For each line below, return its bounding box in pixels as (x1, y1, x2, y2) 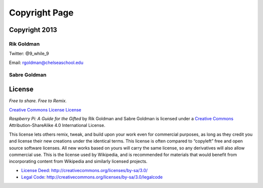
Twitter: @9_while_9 (9, 51, 49, 57)
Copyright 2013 (9, 26, 57, 34)
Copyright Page (9, 7, 74, 18)
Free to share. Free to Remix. (9, 98, 67, 104)
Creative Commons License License (9, 107, 81, 112)
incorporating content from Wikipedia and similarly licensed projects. (9, 158, 148, 164)
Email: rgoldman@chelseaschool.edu (9, 60, 84, 65)
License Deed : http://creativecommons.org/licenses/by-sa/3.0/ (21, 167, 148, 173)
